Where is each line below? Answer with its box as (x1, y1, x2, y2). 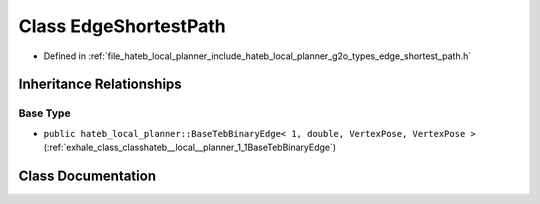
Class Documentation (18, 167, 157, 184)
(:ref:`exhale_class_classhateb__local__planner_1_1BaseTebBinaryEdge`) (43, 141, 337, 154)
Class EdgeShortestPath (18, 15, 226, 37)
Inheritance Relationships (18, 76, 182, 93)
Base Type (18, 106, 71, 120)
